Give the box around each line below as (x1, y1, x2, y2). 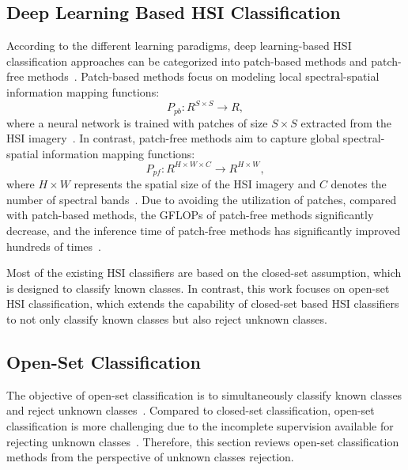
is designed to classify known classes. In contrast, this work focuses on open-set (6, 279, 390, 296)
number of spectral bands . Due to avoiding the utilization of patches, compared (6, 191, 397, 207)
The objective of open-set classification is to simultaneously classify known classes (6, 386, 402, 403)
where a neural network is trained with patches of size (6, 114, 268, 131)
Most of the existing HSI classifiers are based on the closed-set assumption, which (6, 264, 402, 281)
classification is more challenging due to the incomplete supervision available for (6, 418, 394, 434)
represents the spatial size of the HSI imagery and (74, 176, 316, 192)
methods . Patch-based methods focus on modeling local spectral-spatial (27, 68, 380, 85)
